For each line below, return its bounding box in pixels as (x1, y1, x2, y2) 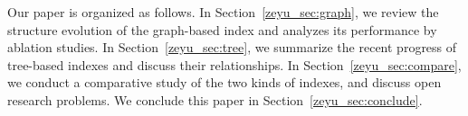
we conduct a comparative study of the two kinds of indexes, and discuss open (7, 73, 442, 92)
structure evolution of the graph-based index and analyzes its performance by (7, 20, 437, 39)
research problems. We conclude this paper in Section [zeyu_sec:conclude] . (7, 90, 423, 109)
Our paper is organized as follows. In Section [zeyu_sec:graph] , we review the (7, 3, 439, 21)
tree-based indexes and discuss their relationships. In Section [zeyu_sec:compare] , (7, 55, 462, 74)
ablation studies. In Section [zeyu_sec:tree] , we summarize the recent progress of (7, 38, 457, 57)
